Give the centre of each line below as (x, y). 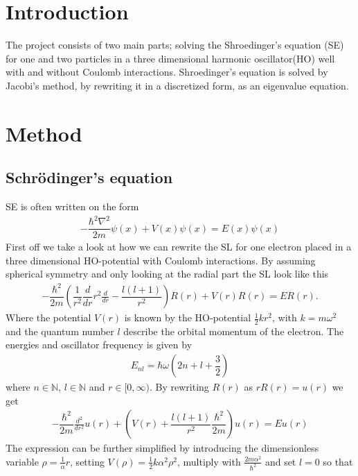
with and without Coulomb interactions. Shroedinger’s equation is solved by (167, 72)
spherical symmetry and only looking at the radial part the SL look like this (167, 274)
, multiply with (209, 461)
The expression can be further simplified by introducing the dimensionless (162, 448)
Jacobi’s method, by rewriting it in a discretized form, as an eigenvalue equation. (177, 85)
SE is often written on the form (72, 206)
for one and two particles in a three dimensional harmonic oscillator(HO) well (170, 58)
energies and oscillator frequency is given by (99, 345)
